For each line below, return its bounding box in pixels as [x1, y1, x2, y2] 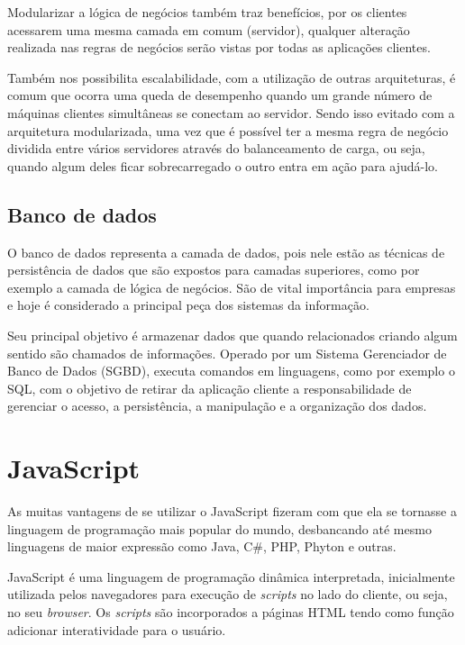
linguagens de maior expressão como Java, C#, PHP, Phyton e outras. [7, 537, 397, 556]
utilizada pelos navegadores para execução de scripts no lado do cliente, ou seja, [7, 585, 448, 604]
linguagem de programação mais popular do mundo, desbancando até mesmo [7, 519, 432, 538]
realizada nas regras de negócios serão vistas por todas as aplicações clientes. [7, 38, 431, 57]
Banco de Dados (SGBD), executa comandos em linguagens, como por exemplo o [7, 361, 455, 380]
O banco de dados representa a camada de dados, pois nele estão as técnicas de [7, 242, 445, 261]
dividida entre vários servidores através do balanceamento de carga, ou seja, [7, 139, 425, 158]
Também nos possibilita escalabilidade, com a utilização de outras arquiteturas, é [7, 68, 456, 86]
